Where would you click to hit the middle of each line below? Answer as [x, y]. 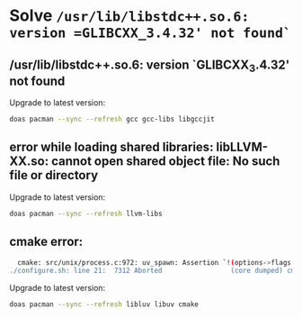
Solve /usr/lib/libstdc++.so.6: [129, 16]
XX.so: [29, 162]
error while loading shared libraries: [111, 147]
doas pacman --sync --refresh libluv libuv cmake [104, 304]
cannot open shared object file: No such [165, 162]
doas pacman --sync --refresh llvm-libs [86, 214]
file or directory [54, 175]
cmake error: [46, 242]
